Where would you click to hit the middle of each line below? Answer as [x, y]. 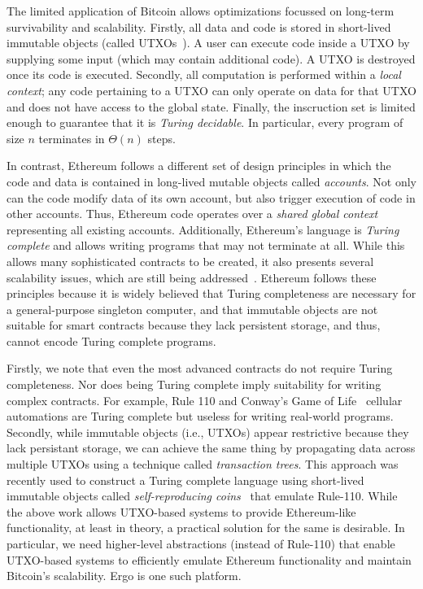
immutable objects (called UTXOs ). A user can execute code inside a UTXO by [208, 43]
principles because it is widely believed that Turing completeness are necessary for [211, 293]
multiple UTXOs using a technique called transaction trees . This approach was [203, 464]
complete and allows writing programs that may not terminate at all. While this [206, 245]
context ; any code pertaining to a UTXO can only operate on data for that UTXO [211, 90]
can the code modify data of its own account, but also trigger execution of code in [211, 197]
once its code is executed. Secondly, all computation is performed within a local [204, 74]
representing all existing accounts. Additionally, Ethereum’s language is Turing [203, 229]
